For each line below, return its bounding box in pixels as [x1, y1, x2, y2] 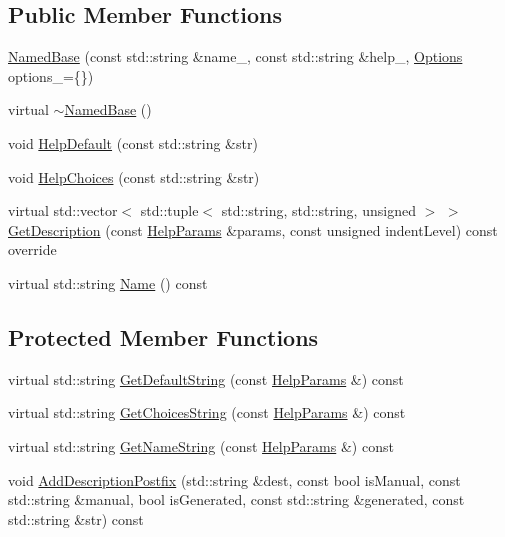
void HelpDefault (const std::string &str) [8, 132, 258, 153]
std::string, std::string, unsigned [221, 200, 416, 221]
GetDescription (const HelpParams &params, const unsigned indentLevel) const [8, 219, 498, 240]
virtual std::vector [8, 200, 118, 221]
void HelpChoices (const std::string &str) [8, 166, 260, 187]
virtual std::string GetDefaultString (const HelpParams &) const [8, 368, 404, 389]
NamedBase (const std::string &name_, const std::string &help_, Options [8, 46, 463, 67]
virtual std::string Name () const [8, 272, 208, 293]
